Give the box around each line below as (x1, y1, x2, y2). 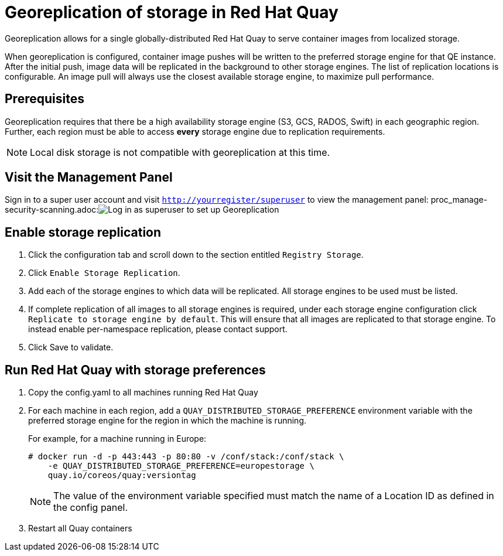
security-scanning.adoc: (5, 204, 99, 215)
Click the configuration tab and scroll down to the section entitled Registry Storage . (28, 250, 364, 260)
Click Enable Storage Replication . (28, 268, 180, 278)
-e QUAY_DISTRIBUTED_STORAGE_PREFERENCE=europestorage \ (47, 461, 314, 471)
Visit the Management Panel (5, 170, 173, 185)
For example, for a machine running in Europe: (28, 434, 207, 444)
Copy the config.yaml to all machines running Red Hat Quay (28, 387, 258, 398)
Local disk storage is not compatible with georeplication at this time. (30, 146, 330, 158)
